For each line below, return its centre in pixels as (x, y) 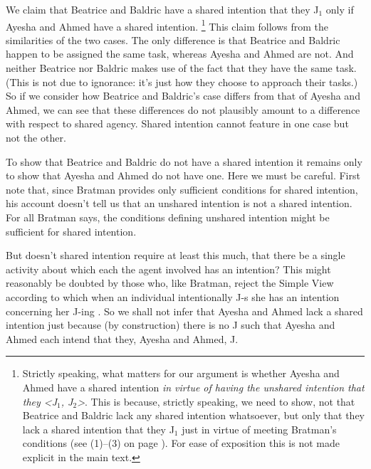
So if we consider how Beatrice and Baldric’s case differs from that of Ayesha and (183, 96)
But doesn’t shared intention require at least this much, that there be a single (176, 255)
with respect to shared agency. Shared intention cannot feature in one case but (177, 123)
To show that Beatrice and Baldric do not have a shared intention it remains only (184, 161)
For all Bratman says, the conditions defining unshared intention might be (168, 217)
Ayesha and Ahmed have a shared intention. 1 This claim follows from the (167, 25)
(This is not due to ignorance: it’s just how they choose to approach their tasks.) (182, 81)
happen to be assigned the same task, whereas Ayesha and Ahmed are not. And (180, 54)
